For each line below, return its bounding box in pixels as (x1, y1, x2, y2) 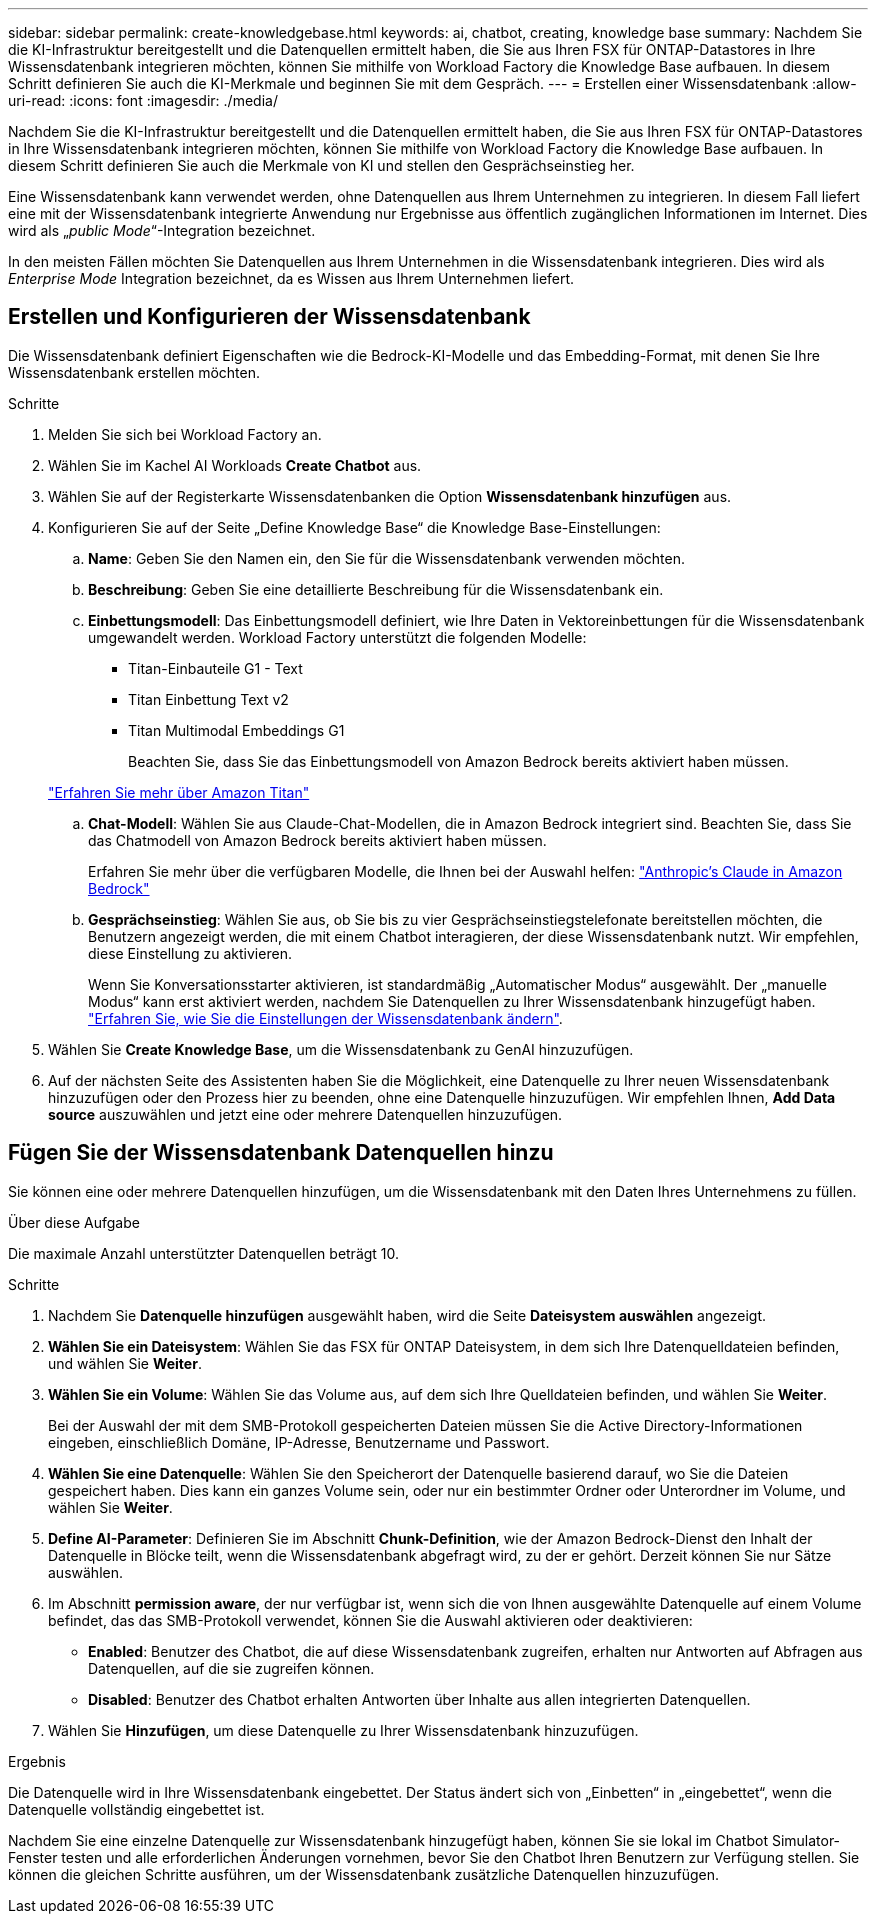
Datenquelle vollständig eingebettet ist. (8, 1800, 265, 1818)
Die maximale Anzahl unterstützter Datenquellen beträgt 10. (8, 1244, 400, 1262)
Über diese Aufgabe (8, 1213, 140, 1231)
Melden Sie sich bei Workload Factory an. (48, 425, 322, 443)
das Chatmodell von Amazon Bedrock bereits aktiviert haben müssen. (88, 831, 547, 849)
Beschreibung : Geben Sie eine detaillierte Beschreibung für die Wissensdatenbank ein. (88, 580, 664, 598)
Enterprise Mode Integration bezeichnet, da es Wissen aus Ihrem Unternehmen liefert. (8, 270, 575, 287)
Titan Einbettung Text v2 (128, 690, 289, 708)
